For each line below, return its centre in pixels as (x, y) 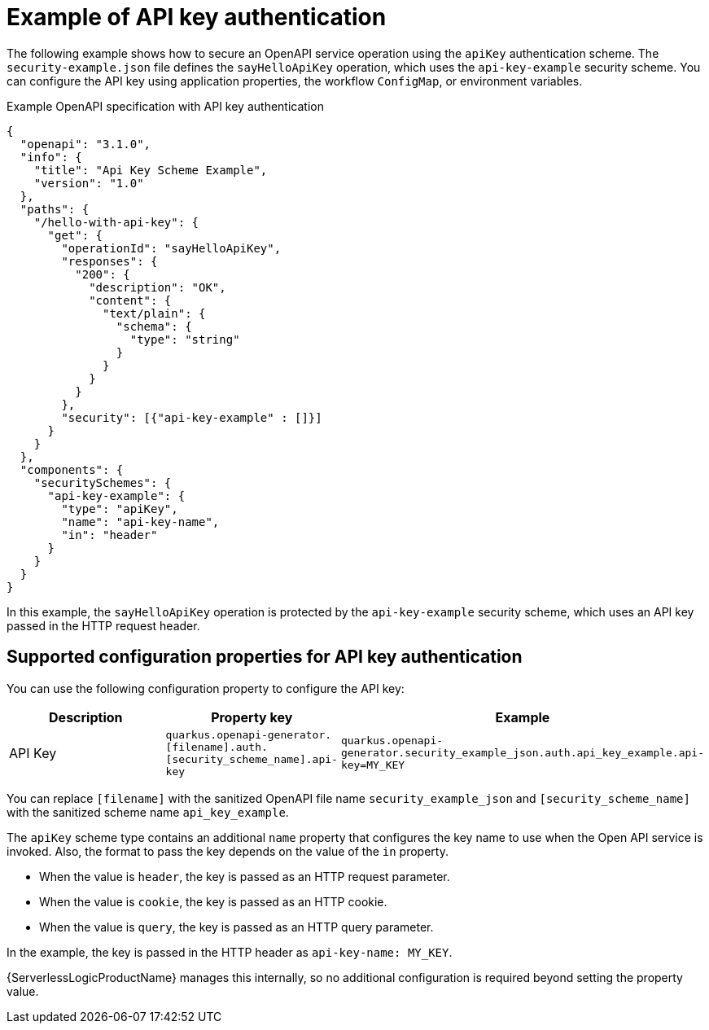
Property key (252, 717)
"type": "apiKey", (120, 508)
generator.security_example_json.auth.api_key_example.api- (522, 753)
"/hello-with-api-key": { (116, 222)
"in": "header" (109, 535)
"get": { (75, 235)
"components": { (72, 469)
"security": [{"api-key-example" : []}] (192, 417)
